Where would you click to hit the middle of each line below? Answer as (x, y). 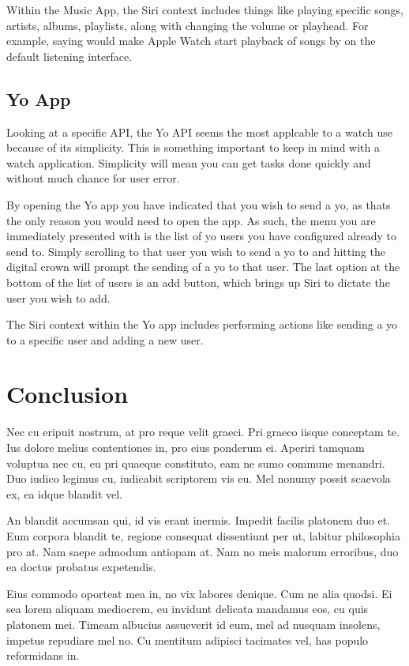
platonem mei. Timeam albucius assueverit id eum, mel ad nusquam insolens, (193, 624)
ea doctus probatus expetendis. (81, 567)
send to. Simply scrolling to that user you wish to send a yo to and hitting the (196, 251)
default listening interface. (69, 56)
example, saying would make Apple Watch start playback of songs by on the (191, 41)
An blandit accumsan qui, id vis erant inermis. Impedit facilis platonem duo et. (199, 520)
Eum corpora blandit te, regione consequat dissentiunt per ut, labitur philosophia (203, 535)
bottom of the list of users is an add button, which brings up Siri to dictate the (198, 282)
